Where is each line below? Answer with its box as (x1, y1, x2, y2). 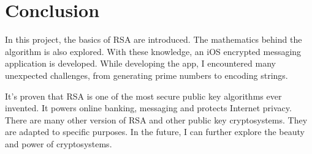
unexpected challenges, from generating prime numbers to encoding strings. (5, 68, 288, 81)
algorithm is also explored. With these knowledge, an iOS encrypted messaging (5, 45, 302, 57)
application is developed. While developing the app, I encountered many (5, 57, 276, 70)
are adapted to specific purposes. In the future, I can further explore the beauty (5, 125, 305, 138)
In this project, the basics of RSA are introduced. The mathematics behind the (5, 33, 302, 46)
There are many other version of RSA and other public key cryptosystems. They (5, 113, 308, 126)
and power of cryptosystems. (5, 137, 112, 150)
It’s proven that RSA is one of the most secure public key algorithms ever (5, 89, 282, 102)
